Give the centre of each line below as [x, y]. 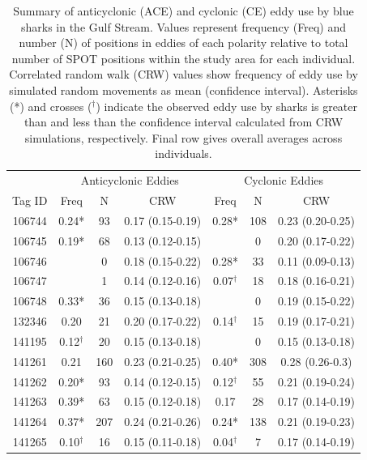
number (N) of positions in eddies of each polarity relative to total [183, 43]
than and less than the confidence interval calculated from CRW [183, 122]
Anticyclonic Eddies [130, 180]
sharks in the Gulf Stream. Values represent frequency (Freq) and [183, 26]
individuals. [183, 153]
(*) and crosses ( [51, 106]
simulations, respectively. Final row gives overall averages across [183, 137]
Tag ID [30, 200]
